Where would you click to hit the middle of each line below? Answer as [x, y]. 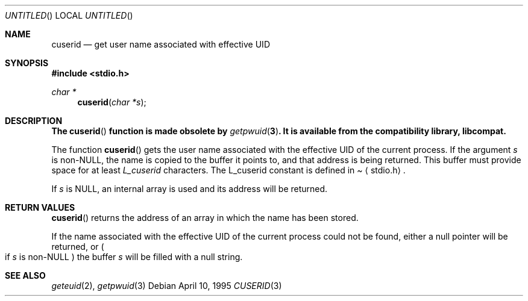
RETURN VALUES [40, 207]
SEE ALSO [25, 275]
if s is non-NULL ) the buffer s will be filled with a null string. [124, 257]
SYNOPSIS [27, 63]
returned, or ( [78, 247]
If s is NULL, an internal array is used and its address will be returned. [190, 189]
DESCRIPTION [34, 121]
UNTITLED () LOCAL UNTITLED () [69, 15]
